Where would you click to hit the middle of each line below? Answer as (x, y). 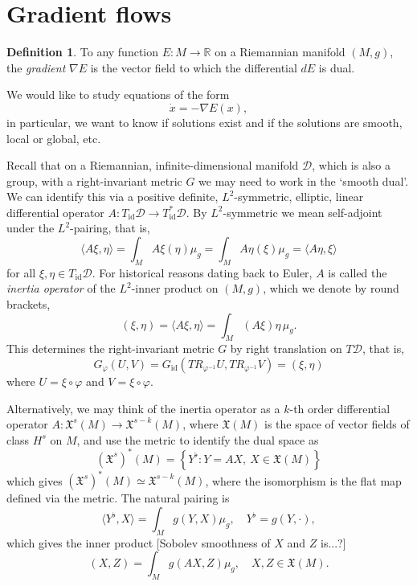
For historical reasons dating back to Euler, (206, 272)
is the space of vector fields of (337, 424)
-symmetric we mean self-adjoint (303, 212)
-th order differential (340, 408)
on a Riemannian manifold (280, 52)
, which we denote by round (331, 288)
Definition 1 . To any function (83, 52)
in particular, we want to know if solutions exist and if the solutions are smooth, (204, 122)
